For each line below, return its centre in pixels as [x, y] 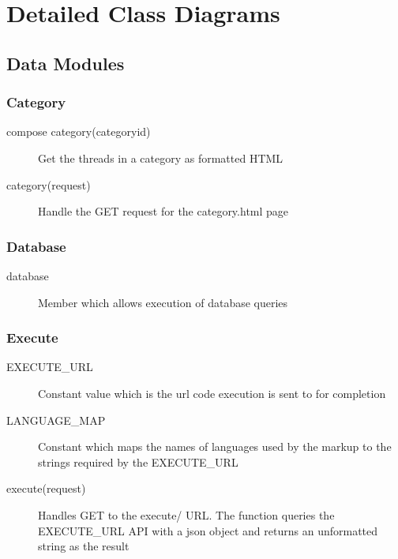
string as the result [84, 546]
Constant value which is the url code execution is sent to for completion [212, 393]
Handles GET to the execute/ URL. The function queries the [186, 514]
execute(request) [46, 488]
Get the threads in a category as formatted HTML [161, 158]
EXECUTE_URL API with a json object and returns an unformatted [208, 530]
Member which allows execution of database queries [163, 302]
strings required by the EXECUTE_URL [138, 461]
